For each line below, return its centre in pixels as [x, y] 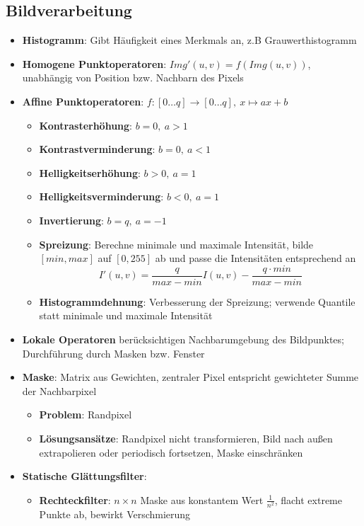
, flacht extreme [309, 499]
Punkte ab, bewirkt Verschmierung [115, 514]
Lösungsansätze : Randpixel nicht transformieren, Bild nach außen [186, 438]
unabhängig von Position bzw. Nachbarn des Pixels [133, 78]
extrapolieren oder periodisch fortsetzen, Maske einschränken [171, 452]
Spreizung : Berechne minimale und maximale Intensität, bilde [176, 244]
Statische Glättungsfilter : [84, 476]
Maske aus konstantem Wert [202, 499]
